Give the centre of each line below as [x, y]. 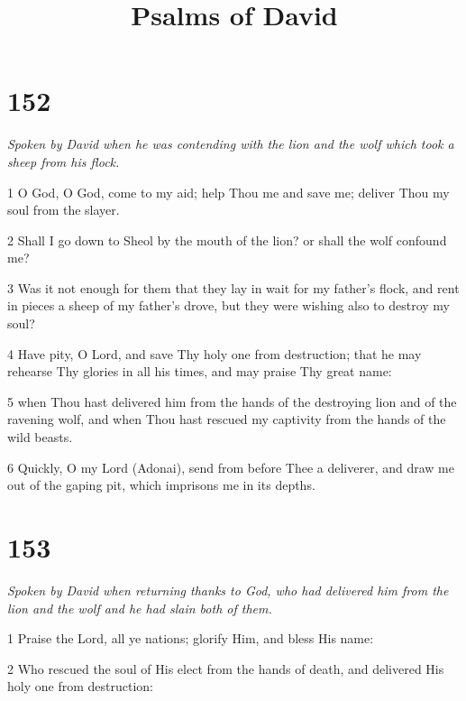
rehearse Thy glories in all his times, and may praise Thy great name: [200, 371]
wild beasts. [40, 437]
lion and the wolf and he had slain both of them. [140, 608]
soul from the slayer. [64, 210]
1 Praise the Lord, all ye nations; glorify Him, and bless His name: [191, 638]
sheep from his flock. [64, 161]
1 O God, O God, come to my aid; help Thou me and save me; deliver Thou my [228, 192]
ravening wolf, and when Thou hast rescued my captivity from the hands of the [227, 419]
